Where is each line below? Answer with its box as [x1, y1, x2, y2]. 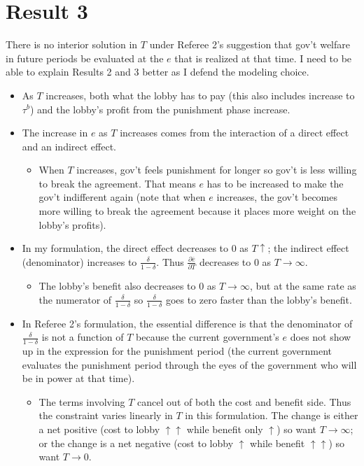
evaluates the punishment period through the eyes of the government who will [22, 357, 357, 372]
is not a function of [41, 330, 124, 344]
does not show [290, 330, 351, 344]
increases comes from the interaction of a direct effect [120, 125, 349, 140]
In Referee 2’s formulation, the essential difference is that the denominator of [22, 316, 353, 330]
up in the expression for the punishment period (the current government [22, 344, 332, 358]
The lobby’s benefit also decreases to [38, 278, 196, 293]
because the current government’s [136, 330, 279, 344]
